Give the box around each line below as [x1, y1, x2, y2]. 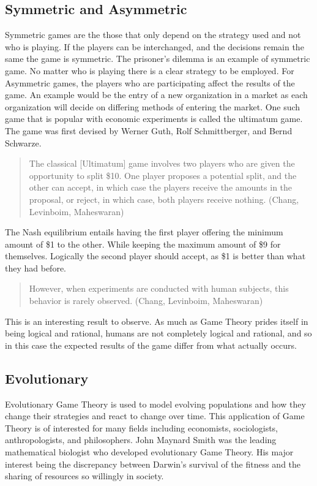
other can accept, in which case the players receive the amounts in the [29, 181, 293, 194]
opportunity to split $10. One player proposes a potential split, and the [29, 169, 297, 181]
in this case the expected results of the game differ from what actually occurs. [5, 338, 297, 351]
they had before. [5, 261, 67, 274]
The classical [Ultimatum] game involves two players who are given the [29, 157, 295, 170]
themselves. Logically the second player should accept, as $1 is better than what [5, 249, 306, 262]
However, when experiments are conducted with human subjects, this [29, 282, 289, 295]
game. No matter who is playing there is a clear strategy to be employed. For [5, 64, 294, 77]
